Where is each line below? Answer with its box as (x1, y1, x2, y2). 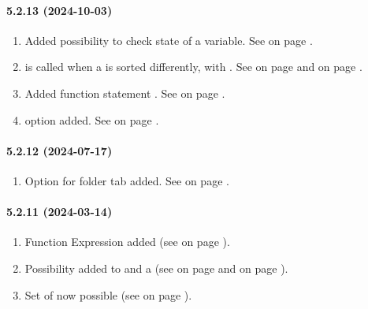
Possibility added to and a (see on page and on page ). (24, 259, 288, 276)
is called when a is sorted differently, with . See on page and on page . (24, 58, 362, 75)
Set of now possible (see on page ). (24, 286, 192, 303)
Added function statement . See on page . (24, 84, 225, 101)
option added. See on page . (24, 111, 159, 128)
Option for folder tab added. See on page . (24, 172, 229, 188)
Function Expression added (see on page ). (24, 233, 230, 250)
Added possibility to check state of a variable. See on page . (24, 32, 313, 48)
